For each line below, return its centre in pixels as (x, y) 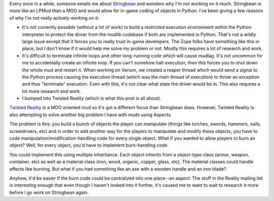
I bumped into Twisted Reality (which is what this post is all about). (92, 98)
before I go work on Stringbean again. (49, 192)
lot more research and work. (52, 91)
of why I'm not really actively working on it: (54, 18)
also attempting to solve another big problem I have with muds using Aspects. (91, 115)
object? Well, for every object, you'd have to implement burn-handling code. (89, 145)
